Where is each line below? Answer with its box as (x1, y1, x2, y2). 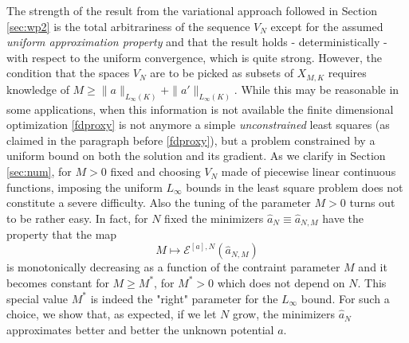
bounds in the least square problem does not (186, 178, 403, 195)
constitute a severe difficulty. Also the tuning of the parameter (6, 194, 311, 211)
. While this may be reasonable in (234, 80, 399, 97)
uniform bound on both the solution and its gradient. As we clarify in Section (6, 147, 386, 164)
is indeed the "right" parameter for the (90, 290, 278, 306)
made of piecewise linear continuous (221, 163, 396, 180)
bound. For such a (301, 290, 390, 306)
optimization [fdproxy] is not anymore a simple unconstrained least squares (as (6, 116, 390, 133)
